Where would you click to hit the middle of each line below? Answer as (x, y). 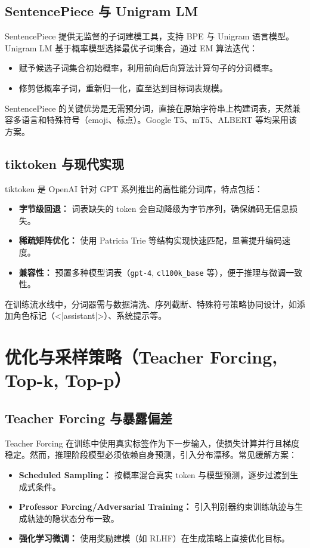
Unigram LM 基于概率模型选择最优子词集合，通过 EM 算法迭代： (131, 47)
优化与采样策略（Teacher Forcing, (141, 357)
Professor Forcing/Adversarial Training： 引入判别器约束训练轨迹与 (157, 507)
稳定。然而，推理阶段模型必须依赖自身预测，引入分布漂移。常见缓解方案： (151, 455)
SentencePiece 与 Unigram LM (102, 11)
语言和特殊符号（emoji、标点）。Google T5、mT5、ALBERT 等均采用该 (159, 120)
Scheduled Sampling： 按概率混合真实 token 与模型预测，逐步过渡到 (154, 474)
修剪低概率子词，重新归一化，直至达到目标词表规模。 (123, 87)
